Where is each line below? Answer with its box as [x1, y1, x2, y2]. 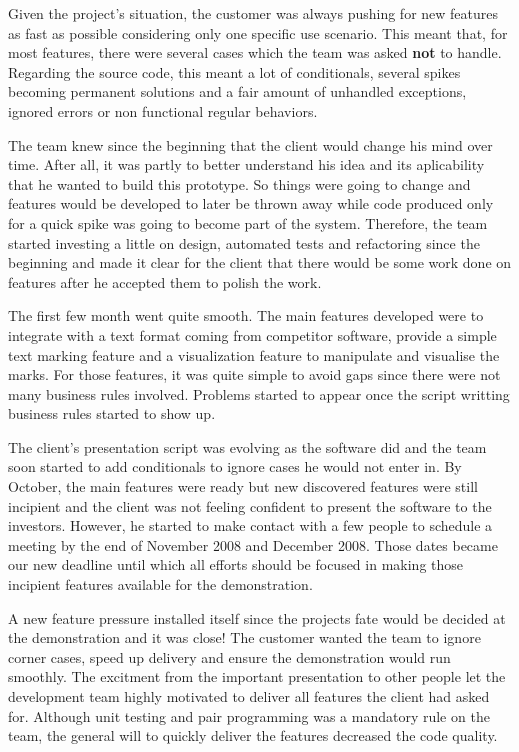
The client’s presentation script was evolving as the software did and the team [8, 436, 487, 457]
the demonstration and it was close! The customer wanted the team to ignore [8, 627, 481, 648]
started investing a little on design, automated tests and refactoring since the [8, 232, 480, 253]
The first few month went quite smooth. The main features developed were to [8, 305, 484, 326]
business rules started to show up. [8, 403, 216, 424]
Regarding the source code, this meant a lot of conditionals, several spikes [8, 61, 461, 82]
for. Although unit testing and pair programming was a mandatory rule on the [8, 705, 490, 726]
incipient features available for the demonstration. [8, 574, 313, 595]
